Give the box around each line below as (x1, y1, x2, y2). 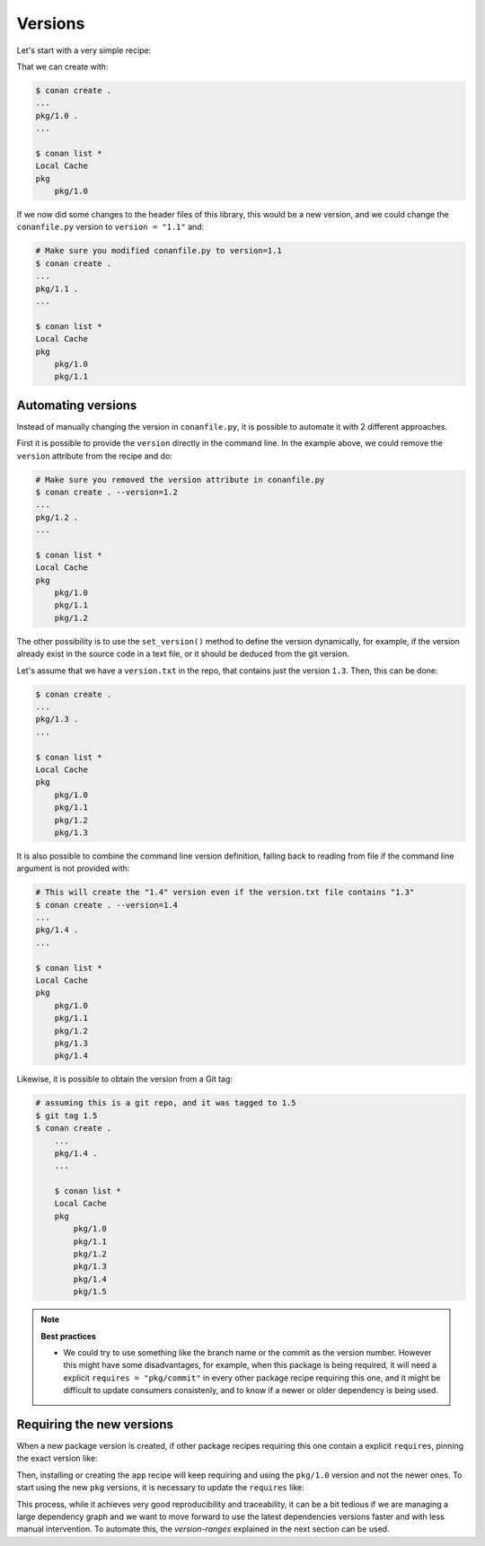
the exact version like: (16, 1453, 98, 1464)
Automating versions (16, 397, 137, 413)
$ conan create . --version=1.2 (35, 486, 179, 497)
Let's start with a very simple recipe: (16, 45, 152, 56)
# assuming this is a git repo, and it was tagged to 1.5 (35, 1097, 296, 1108)
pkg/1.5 (73, 1286, 108, 1297)
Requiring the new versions (16, 1417, 174, 1432)
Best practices (40, 1330, 96, 1341)
